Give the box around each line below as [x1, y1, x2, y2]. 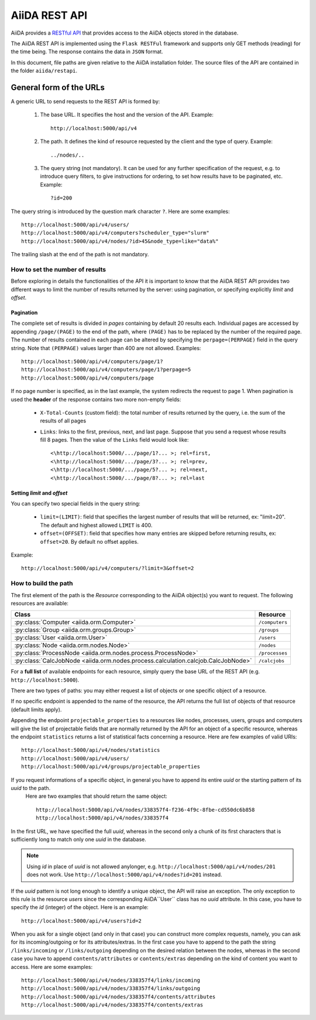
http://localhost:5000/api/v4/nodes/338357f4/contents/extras [21, 1002, 204, 1008]
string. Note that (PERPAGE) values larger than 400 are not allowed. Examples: [11, 344, 201, 351]
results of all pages [40, 417, 87, 425]
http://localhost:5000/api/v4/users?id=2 [21, 917, 142, 924]
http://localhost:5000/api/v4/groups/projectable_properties [21, 763, 200, 770]
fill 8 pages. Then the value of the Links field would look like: [40, 436, 189, 443]
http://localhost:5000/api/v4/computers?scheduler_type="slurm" [21, 229, 210, 236]
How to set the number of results [11, 265, 107, 273]
